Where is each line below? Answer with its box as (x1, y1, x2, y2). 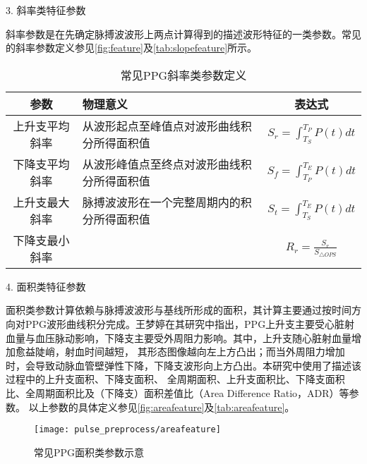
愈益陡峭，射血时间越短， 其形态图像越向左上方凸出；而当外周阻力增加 (15, 344, 345, 359)
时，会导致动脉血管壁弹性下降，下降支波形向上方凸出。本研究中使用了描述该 (6, 358, 361, 372)
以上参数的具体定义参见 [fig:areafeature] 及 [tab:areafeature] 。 (28, 399, 295, 414)
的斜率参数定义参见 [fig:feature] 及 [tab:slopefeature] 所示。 (6, 40, 258, 55)
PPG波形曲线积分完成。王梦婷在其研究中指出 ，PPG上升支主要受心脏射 (25, 316, 355, 331)
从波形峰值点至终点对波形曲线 (82, 155, 241, 172)
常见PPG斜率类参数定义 (120, 66, 247, 83)
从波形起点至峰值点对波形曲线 (82, 117, 241, 134)
